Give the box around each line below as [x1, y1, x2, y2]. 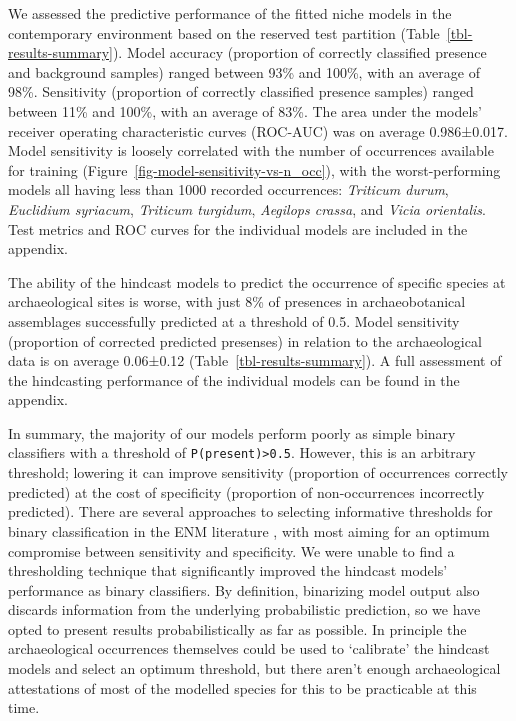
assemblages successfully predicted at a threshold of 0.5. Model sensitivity [8, 310, 460, 331]
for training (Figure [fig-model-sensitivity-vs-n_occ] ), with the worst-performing [8, 159, 501, 180]
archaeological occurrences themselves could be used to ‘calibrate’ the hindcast [8, 638, 490, 659]
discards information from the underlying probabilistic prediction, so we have [8, 599, 481, 620]
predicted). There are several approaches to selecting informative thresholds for [8, 501, 493, 522]
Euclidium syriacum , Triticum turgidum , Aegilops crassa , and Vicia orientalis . [8, 198, 486, 219]
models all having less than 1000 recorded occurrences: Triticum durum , [8, 179, 449, 200]
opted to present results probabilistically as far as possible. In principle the [8, 618, 467, 639]
